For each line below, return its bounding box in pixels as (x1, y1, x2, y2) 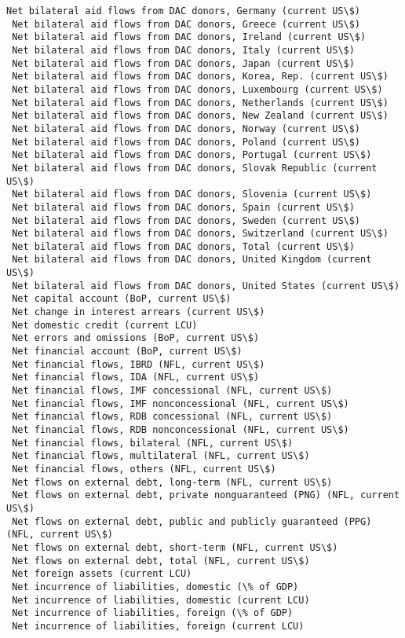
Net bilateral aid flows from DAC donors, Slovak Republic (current (12, 162, 378, 174)
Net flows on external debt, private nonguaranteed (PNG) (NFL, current (12, 489, 400, 501)
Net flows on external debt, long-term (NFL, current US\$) (12, 476, 333, 488)
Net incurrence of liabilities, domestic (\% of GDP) (12, 581, 299, 592)
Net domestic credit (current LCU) (12, 319, 198, 331)
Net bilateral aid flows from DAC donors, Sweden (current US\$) (12, 214, 361, 226)
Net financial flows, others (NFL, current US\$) (12, 463, 276, 475)
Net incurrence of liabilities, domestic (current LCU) (12, 594, 310, 606)
